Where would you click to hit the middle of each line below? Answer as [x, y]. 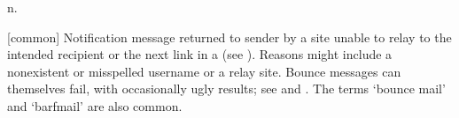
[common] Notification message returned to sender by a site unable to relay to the [229, 37]
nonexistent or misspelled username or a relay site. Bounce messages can [204, 71]
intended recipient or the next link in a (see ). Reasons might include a [200, 54]
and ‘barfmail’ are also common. [95, 105]
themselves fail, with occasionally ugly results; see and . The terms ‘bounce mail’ [226, 88]
